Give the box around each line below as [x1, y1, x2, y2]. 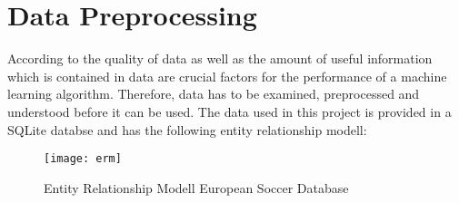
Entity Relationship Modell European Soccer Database [44, 178, 349, 197]
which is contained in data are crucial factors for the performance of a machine [7, 66, 447, 85]
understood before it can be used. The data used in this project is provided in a [7, 101, 452, 121]
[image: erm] [44, 152, 122, 166]
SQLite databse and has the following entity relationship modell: [7, 120, 367, 139]
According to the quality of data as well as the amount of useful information [7, 49, 433, 68]
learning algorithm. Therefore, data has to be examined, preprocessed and [7, 84, 420, 103]
